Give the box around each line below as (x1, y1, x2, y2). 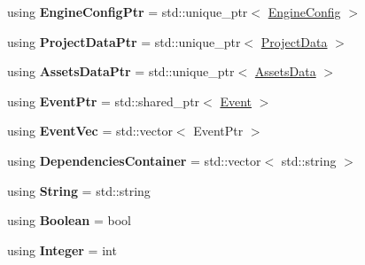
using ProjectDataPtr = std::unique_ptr (7, 32, 241, 51)
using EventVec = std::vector (7, 121, 173, 140)
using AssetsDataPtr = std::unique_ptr (7, 62, 235, 81)
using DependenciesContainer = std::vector (7, 151, 261, 169)
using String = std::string (7, 181, 151, 199)
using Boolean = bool (7, 211, 131, 230)
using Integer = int (7, 240, 117, 259)
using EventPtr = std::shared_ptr (7, 91, 200, 110)
